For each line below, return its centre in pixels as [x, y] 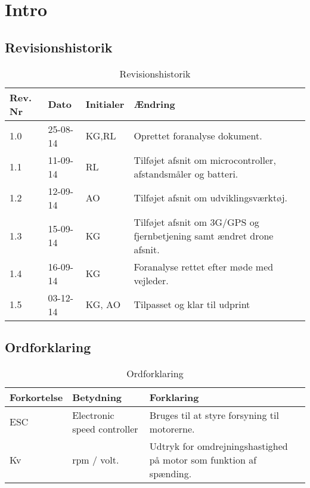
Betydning [97, 397]
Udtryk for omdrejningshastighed [218, 446]
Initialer [105, 104]
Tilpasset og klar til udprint [192, 304]
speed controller [105, 428]
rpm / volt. [96, 459]
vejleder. [151, 280]
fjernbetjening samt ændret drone [204, 235]
